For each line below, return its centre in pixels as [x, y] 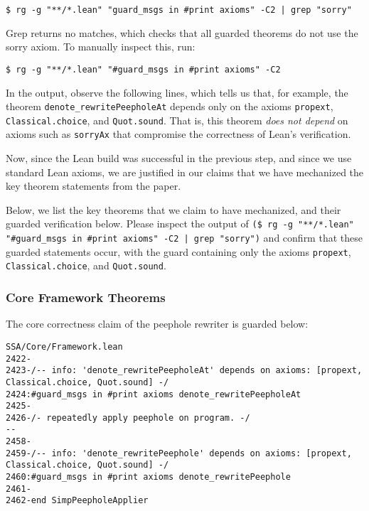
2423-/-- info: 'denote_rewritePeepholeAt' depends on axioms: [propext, [184, 371]
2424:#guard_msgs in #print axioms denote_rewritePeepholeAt [154, 394]
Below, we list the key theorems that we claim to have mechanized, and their [173, 209]
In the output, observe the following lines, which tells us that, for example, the [177, 92]
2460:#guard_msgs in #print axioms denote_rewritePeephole [148, 477]
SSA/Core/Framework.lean [64, 346]
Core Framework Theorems [86, 297]
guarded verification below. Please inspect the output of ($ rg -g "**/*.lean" [180, 224]
